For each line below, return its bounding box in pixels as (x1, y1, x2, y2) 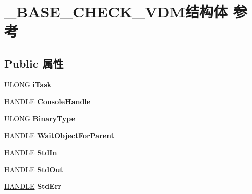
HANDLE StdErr (4, 181, 62, 191)
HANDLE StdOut (4, 164, 63, 174)
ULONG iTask (4, 79, 52, 89)
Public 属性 (4, 55, 64, 71)
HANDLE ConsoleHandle (4, 96, 91, 107)
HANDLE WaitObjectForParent (4, 130, 114, 140)
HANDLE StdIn (4, 147, 57, 158)
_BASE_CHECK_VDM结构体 (4, 1, 228, 22)
